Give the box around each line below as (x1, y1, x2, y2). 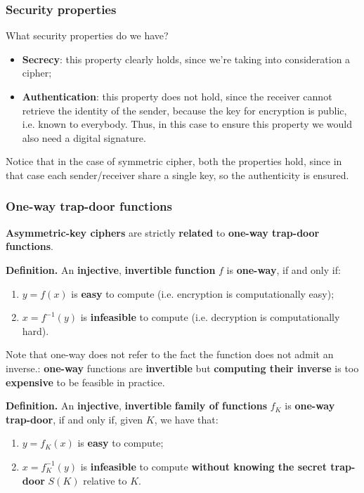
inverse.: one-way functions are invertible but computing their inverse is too (6, 360, 359, 375)
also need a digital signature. (22, 130, 146, 145)
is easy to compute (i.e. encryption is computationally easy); (71, 286, 334, 301)
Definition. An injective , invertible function (6, 262, 216, 277)
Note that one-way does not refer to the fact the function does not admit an (6, 347, 334, 362)
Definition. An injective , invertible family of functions (6, 398, 267, 413)
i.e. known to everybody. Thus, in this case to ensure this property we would (22, 117, 352, 131)
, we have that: (154, 412, 219, 426)
